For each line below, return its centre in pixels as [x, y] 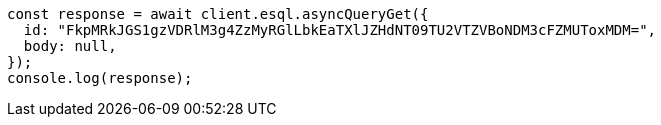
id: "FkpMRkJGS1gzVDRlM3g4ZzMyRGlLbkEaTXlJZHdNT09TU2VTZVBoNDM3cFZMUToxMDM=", [340, 30]
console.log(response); [100, 78]
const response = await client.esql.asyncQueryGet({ [218, 14]
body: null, [70, 46]
